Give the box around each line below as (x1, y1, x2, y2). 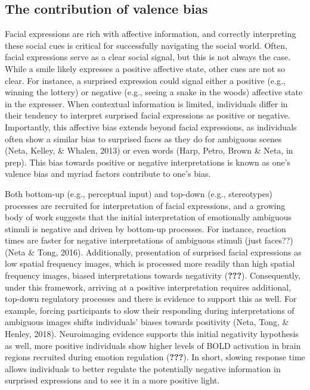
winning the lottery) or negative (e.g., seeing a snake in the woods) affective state (5, 86, 303, 98)
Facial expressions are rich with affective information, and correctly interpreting (5, 27, 296, 40)
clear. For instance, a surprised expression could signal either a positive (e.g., (5, 74, 286, 86)
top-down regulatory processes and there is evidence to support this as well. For (5, 292, 297, 305)
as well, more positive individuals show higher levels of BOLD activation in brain (5, 339, 301, 351)
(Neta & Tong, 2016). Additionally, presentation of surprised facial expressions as (5, 245, 302, 258)
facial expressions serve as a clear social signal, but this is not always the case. (5, 51, 291, 63)
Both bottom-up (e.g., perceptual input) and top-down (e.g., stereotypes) (5, 187, 272, 199)
